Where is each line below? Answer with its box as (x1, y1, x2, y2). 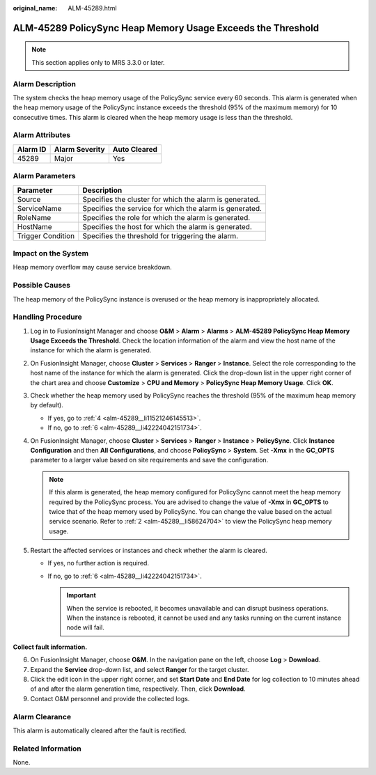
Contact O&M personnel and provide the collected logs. (30, 694, 190, 703)
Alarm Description (13, 79, 77, 88)
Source (17, 194, 41, 204)
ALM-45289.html (68, 4, 118, 12)
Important (66, 591, 97, 600)
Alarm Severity (54, 144, 105, 154)
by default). (30, 401, 64, 409)
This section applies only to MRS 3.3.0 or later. (31, 58, 165, 66)
